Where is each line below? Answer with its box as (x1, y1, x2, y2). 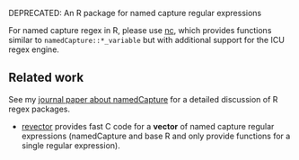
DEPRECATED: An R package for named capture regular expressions (8, 8, 262, 18)
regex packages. (8, 103, 71, 114)
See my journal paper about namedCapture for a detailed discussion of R (8, 93, 278, 104)
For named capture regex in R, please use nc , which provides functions (8, 25, 272, 35)
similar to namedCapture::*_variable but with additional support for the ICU (8, 35, 285, 45)
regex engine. (8, 44, 60, 55)
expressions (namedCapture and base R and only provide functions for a (21, 130, 291, 141)
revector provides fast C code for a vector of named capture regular (21, 120, 275, 131)
